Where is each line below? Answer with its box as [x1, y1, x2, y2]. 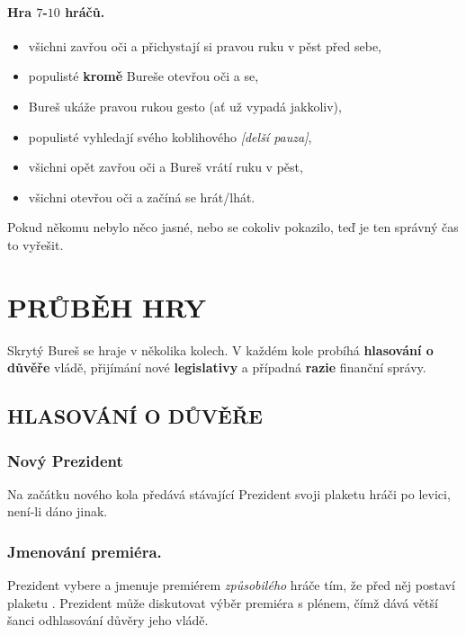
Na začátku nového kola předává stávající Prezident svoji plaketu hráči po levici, [7, 484, 451, 503]
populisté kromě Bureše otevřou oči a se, [28, 67, 259, 85]
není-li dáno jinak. [7, 502, 108, 521]
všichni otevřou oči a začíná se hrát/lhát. [28, 187, 255, 206]
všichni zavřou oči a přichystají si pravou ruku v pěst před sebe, [28, 36, 382, 55]
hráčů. [65, 2, 105, 21]
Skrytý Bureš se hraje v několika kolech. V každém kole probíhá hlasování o [7, 340, 434, 359]
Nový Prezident [7, 449, 123, 471]
